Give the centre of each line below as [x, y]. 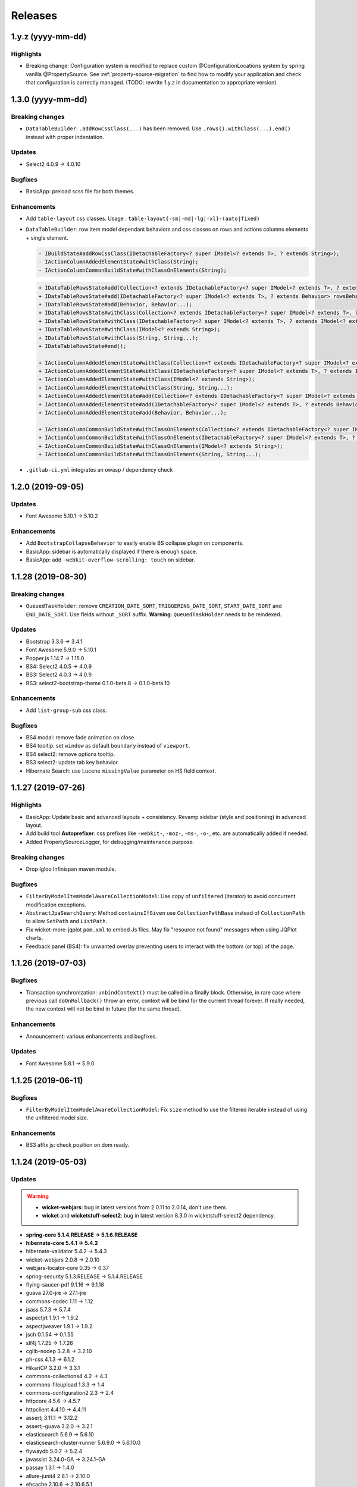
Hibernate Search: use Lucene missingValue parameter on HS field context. [121, 771]
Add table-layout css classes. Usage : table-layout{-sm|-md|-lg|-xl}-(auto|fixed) [143, 219]
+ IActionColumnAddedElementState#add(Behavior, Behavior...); [133, 413]
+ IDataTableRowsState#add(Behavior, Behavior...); [115, 304]
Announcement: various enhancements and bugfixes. [92, 1036]
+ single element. [47, 237]
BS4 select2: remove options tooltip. [71, 754]
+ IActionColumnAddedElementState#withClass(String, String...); [136, 388]
